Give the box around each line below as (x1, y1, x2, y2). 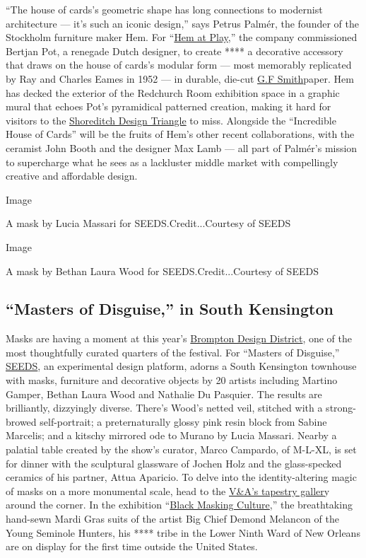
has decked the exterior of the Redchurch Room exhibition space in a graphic (6, 85, 340, 100)
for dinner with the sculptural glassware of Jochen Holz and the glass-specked (6, 455, 342, 470)
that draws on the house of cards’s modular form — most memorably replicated (6, 57, 352, 72)
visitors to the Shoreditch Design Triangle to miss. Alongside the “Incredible (6, 112, 336, 127)
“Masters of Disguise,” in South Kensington (6, 298, 333, 320)
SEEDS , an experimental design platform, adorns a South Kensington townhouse (6, 359, 357, 373)
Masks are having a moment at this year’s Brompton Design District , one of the (6, 331, 353, 346)
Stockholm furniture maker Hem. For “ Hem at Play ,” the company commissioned (6, 30, 358, 45)
